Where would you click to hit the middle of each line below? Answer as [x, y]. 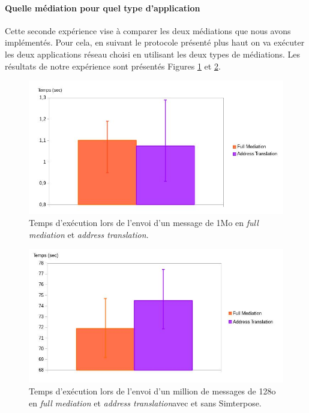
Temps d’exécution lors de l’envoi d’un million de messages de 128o [152, 391]
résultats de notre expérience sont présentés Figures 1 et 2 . [113, 66]
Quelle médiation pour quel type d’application [103, 7]
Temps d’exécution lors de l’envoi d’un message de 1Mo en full [144, 222]
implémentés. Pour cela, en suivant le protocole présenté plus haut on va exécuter [155, 42]
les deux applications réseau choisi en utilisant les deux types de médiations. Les [153, 54]
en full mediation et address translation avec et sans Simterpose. [145, 403]
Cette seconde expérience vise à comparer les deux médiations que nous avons [148, 30]
